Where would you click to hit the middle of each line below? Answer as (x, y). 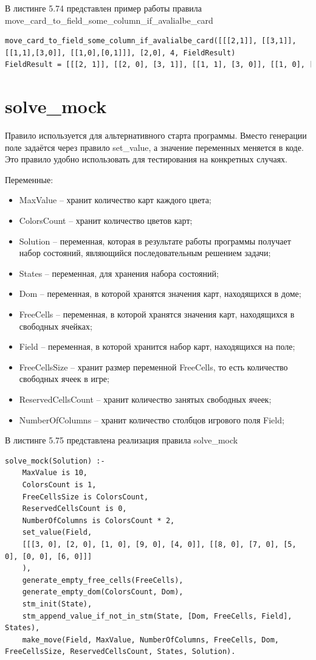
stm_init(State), (57, 604)
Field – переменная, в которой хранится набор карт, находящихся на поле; (157, 346)
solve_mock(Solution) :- (55, 461)
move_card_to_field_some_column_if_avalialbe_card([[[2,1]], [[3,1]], (151, 41)
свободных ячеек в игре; (64, 379)
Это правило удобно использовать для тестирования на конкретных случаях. (146, 159)
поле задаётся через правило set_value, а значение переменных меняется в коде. (154, 147)
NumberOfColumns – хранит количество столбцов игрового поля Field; (152, 419)
